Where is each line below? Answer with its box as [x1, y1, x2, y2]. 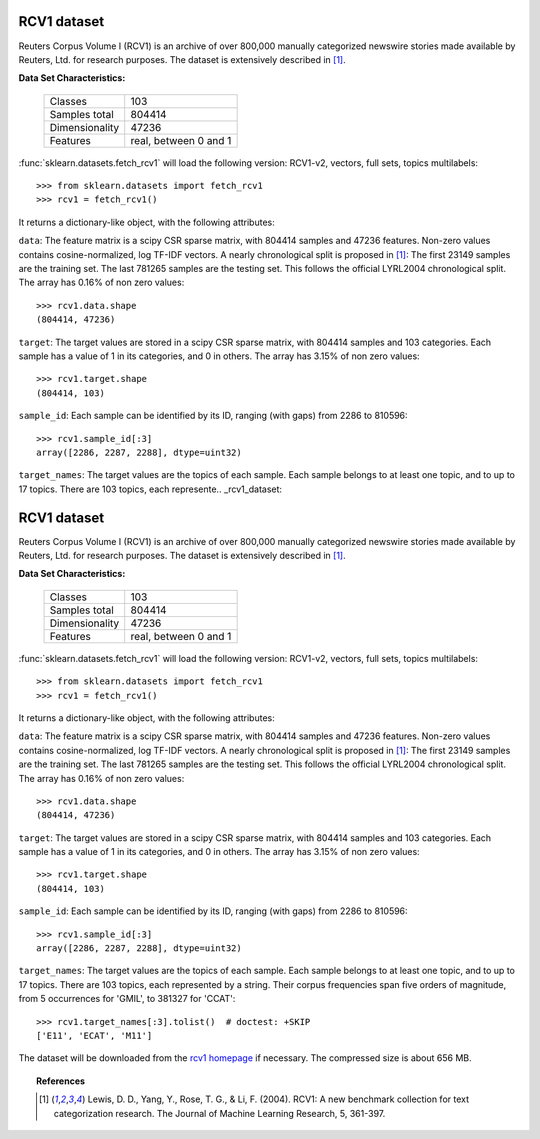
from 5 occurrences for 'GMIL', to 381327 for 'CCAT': [18, 993, 236, 1005]
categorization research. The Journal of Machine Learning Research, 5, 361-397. [53, 1107, 386, 1119]
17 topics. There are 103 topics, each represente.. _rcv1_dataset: [18, 483, 283, 495]
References [36, 1075, 85, 1087]
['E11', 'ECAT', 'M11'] [36, 1030, 153, 1041]
